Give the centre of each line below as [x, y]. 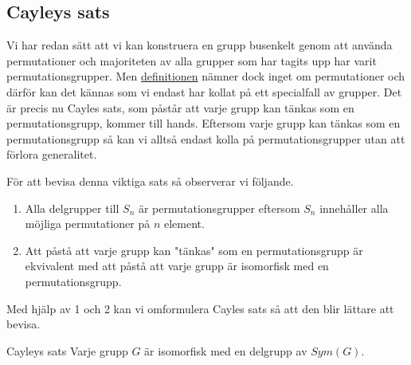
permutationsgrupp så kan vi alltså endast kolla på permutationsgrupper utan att [206, 138]
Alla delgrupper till [72, 208]
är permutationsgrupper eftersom [219, 208]
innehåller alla [354, 208]
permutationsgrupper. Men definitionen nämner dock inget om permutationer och [206, 76]
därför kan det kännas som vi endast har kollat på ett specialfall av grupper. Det [204, 91]
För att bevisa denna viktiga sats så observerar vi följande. [150, 181]
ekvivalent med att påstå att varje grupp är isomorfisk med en [177, 266]
